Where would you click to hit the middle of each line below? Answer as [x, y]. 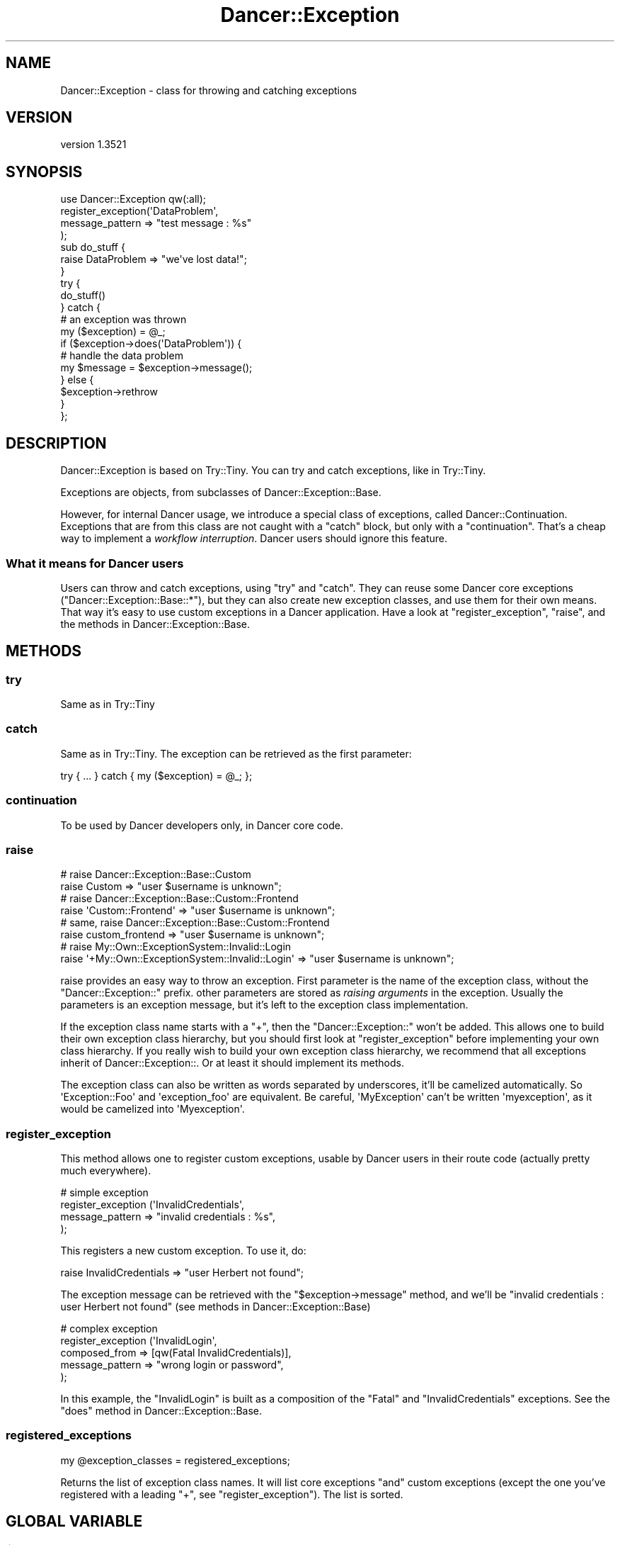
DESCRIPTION [56, 443]
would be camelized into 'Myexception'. [153, 1109]
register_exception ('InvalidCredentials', [152, 1205]
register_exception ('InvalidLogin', [139, 1341]
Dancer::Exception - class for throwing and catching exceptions [209, 90]
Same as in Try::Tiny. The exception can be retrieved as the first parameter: [236, 753]
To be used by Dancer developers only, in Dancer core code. [202, 825]
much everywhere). [106, 1171]
